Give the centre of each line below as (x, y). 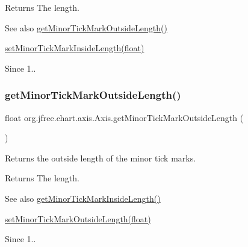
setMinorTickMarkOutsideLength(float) (78, 218)
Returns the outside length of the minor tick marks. (101, 158)
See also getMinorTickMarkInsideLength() (83, 198)
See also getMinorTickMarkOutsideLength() (86, 27)
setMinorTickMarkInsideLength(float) (75, 48)
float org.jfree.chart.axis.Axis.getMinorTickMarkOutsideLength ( (124, 117)
